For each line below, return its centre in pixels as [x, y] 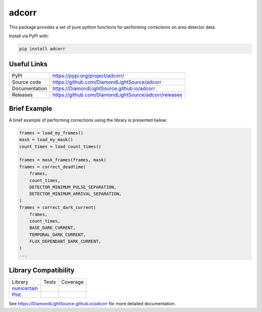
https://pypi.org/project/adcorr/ [88, 76]
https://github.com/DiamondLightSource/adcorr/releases [117, 95]
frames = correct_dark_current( [58, 208]
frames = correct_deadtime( [52, 167]
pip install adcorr [42, 49]
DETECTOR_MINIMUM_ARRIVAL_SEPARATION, [75, 194]
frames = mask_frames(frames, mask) [63, 160]
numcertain [25, 288]
